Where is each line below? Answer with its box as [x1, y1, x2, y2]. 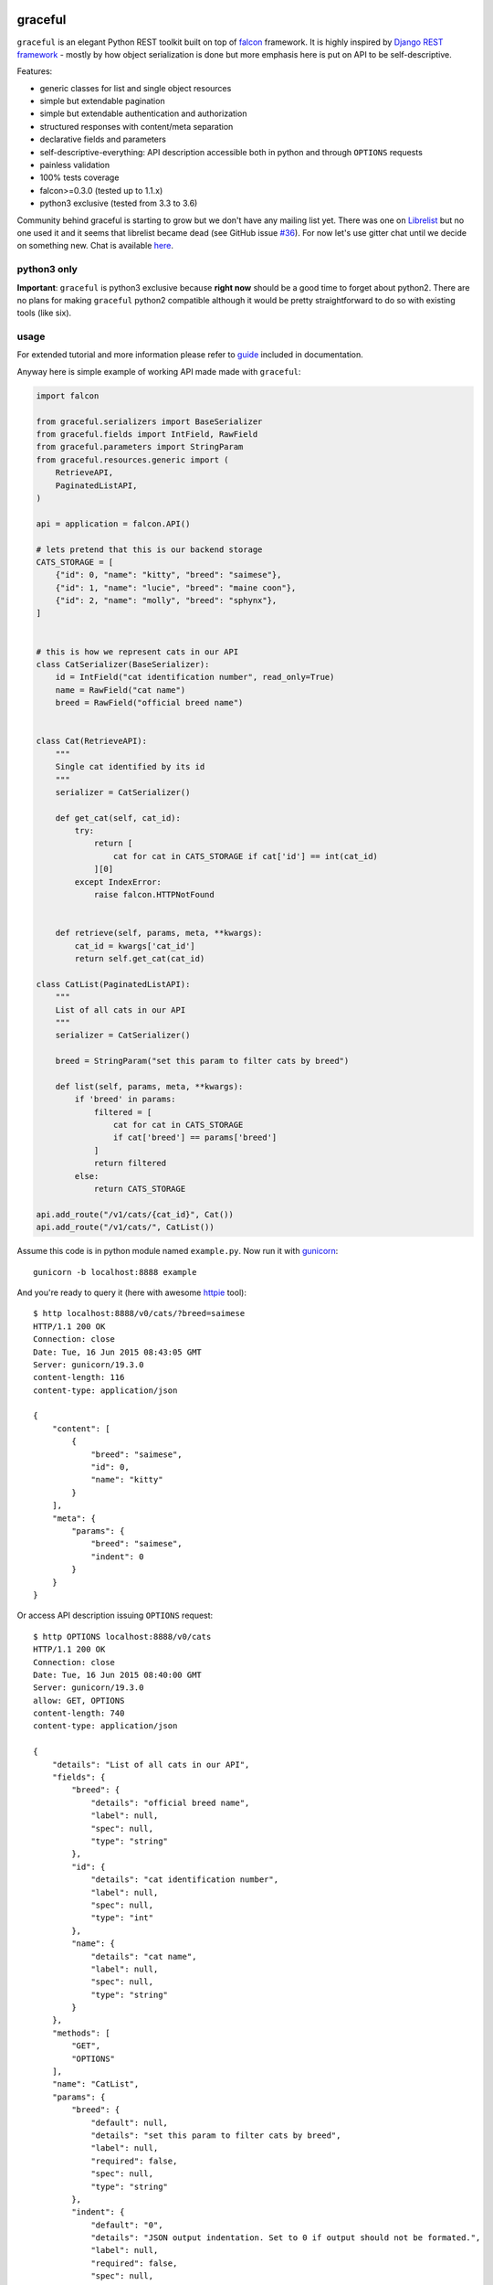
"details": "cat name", [90, 1951, 197, 1961]
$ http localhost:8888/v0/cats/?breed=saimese [33, 1308, 246, 1319]
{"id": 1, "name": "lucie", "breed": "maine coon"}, [55, 582, 297, 593]
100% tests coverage [39, 172, 120, 183]
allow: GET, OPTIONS [33, 1695, 125, 1706]
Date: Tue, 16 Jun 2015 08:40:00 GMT [33, 1669, 203, 1680]
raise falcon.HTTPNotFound [93, 889, 215, 900]
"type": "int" [90, 1913, 154, 1923]
